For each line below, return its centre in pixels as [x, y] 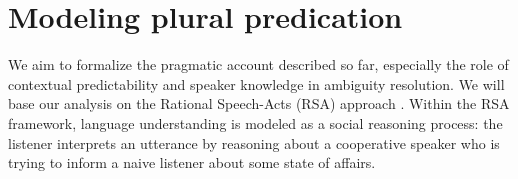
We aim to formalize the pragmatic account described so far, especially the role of [258, 64]
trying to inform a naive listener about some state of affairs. [192, 162]
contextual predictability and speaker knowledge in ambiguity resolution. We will [256, 83]
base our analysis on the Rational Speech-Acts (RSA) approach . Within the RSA [259, 103]
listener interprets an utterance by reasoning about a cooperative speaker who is [254, 142]
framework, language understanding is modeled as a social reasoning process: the [255, 122]
